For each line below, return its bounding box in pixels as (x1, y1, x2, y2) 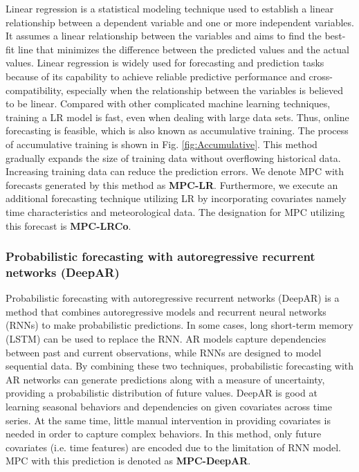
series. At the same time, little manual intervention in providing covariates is (6, 412, 331, 427)
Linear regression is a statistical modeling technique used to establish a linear (6, 1, 334, 15)
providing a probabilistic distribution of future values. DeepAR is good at (6, 385, 317, 400)
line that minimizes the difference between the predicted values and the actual (17, 42, 349, 56)
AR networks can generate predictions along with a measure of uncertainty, (6, 372, 325, 386)
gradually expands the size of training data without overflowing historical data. (6, 150, 341, 165)
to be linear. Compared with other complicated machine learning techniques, (6, 96, 331, 111)
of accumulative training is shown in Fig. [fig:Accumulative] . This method (6, 136, 317, 151)
